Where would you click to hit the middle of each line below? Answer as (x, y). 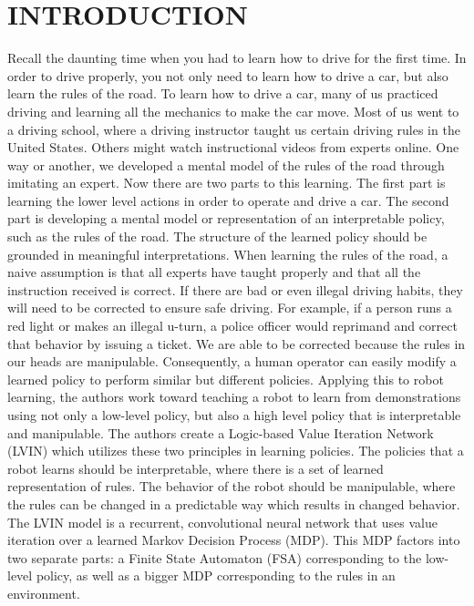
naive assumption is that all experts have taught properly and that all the (214, 272)
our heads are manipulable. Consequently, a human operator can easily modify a (232, 361)
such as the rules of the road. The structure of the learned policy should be (217, 236)
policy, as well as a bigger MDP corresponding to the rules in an (216, 575)
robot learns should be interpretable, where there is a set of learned (196, 468)
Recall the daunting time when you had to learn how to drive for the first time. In (237, 58)
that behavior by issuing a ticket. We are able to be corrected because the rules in (237, 343)
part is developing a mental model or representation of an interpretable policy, (226, 218)
